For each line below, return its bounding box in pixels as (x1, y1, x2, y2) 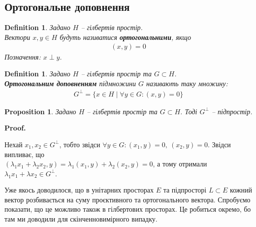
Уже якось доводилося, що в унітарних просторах (4, 185, 154, 195)
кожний (230, 185, 253, 195)
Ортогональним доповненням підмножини (4, 78, 136, 88)
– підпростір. (211, 106, 253, 116)
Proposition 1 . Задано (4, 106, 76, 116)
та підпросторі (163, 185, 207, 195)
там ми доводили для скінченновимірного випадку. (4, 214, 158, 224)
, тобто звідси (59, 139, 100, 149)
